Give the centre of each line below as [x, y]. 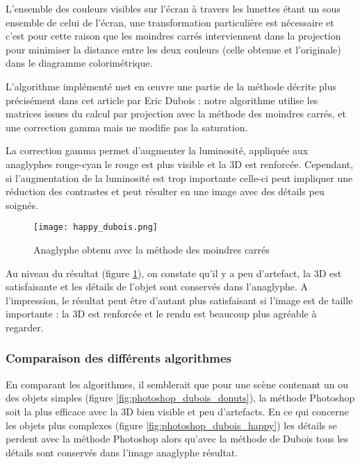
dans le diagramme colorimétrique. [79, 63]
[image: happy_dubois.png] [96, 227]
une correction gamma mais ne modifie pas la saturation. [127, 127]
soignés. [22, 205]
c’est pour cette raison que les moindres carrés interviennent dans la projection [173, 36]
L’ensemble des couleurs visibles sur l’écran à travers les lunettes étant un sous [173, 8]
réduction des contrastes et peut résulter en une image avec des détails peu [165, 191]
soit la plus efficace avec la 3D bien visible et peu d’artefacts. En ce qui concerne [177, 411]
